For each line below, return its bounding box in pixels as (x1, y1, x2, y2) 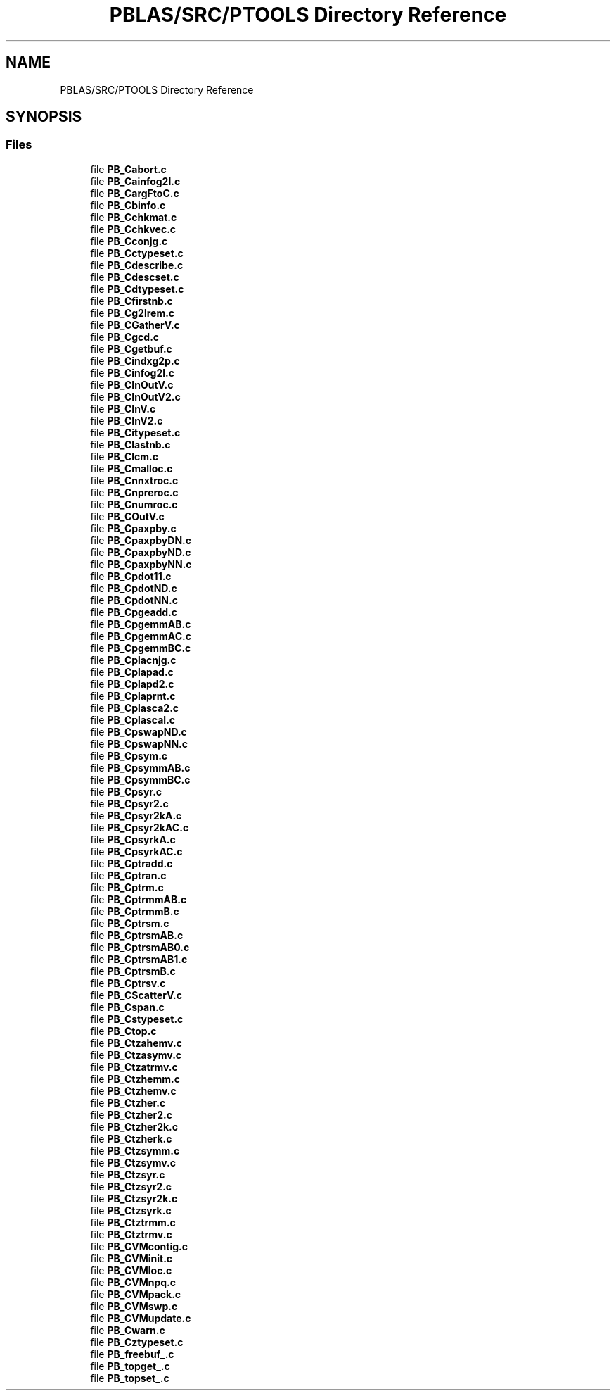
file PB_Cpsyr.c (90, 785, 162, 798)
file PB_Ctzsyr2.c (90, 1180, 172, 1193)
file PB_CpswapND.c (90, 725, 187, 738)
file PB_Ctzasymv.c (90, 1048, 182, 1061)
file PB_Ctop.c (90, 1024, 157, 1037)
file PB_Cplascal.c (90, 713, 176, 726)
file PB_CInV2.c (90, 414, 163, 427)
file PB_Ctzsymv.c (90, 1156, 176, 1169)
